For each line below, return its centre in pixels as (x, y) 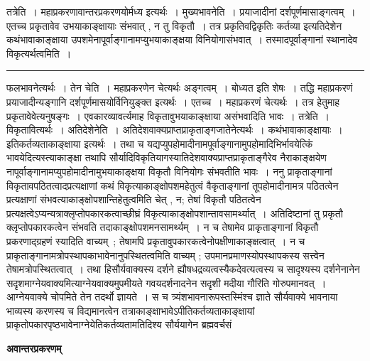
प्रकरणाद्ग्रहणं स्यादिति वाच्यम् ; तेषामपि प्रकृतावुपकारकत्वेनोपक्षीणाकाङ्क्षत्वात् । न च (156, 241)
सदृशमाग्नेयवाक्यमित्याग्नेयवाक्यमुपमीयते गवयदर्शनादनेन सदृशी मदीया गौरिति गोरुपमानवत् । (167, 282)
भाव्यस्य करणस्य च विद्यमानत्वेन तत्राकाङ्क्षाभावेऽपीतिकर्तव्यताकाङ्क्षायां (131, 310)
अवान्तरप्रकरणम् (34, 349)
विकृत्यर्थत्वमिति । (39, 53)
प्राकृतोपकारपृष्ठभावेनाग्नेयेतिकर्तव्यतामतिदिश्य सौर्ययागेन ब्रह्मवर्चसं (119, 324)
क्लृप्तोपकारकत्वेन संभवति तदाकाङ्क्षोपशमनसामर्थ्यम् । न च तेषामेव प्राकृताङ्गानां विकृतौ (163, 227)
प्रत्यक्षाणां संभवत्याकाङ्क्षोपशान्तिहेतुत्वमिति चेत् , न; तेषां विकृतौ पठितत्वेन (134, 199)
